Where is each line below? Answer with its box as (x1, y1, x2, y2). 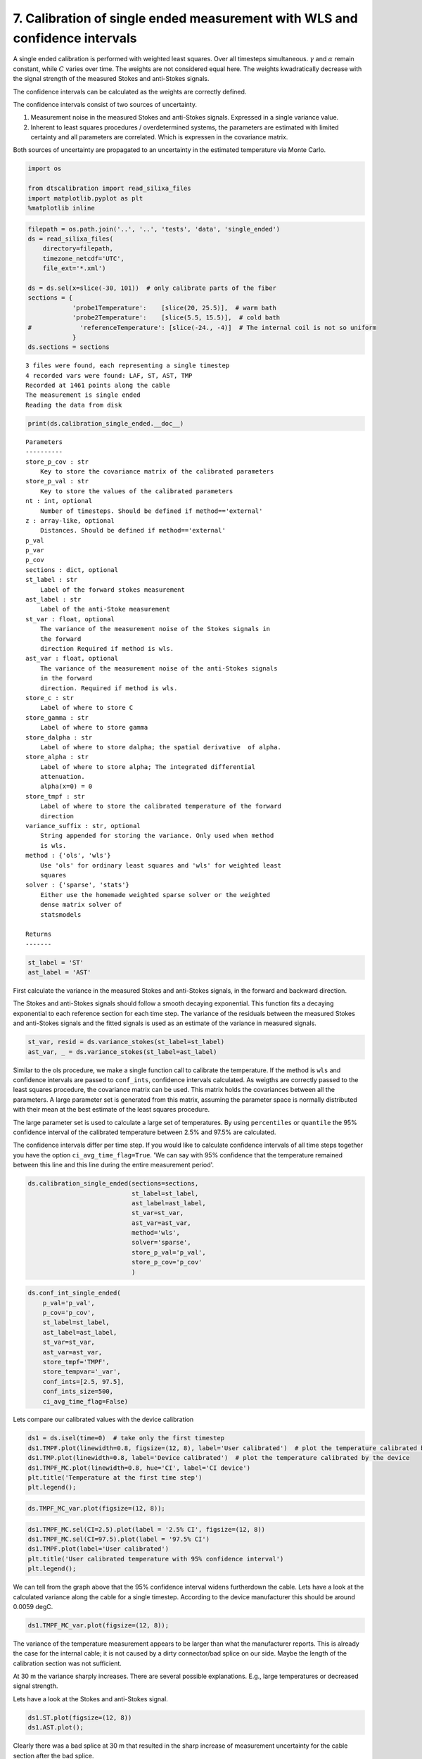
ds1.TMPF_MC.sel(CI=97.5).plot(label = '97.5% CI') (27, 1535, 210, 1543)
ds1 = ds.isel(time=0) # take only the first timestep (27, 1434, 225, 1442)
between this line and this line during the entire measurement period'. (13, 1161, 215, 1169)
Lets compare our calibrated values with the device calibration (13, 1415, 194, 1424)
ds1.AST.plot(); (27, 1724, 84, 1732)
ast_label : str (25, 595, 82, 604)
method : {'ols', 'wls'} (25, 851, 111, 860)
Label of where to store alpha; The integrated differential (39, 763, 256, 770)
